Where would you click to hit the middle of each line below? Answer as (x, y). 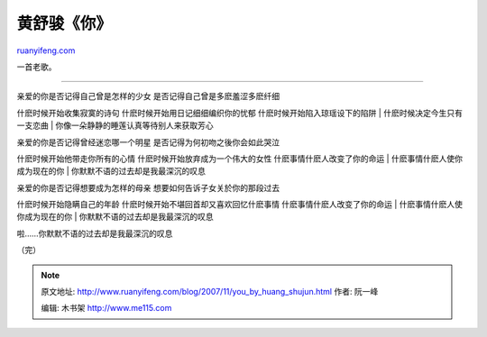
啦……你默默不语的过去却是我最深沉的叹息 (95, 233)
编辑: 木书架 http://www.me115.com (106, 308)
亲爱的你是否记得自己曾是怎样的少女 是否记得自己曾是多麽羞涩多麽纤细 (148, 96)
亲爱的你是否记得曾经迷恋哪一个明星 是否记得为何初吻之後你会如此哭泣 (148, 142)
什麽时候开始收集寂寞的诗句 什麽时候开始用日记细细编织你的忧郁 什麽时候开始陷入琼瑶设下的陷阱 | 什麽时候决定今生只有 (240, 113)
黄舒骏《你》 (64, 23)
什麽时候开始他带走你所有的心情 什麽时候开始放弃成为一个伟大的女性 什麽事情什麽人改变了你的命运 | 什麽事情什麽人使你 (240, 159)
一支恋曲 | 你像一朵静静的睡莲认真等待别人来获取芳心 (115, 125)
